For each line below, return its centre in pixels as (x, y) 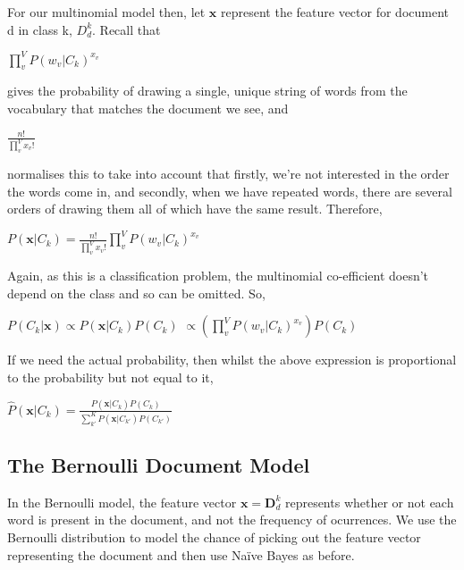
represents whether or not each (369, 502)
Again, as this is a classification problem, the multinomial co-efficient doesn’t (218, 276)
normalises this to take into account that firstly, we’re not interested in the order (228, 174)
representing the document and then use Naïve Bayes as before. (181, 554)
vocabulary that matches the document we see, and (148, 109)
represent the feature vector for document (335, 12)
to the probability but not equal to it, (110, 377)
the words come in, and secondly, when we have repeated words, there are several (230, 191)
